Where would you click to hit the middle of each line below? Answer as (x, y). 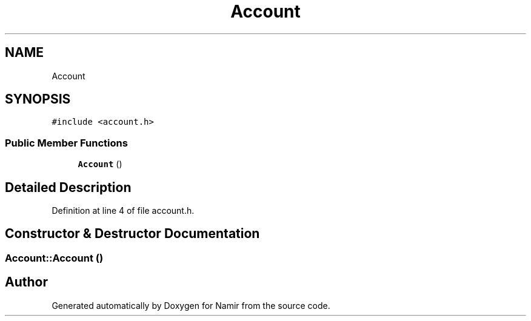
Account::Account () (54, 258)
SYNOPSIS (38, 99)
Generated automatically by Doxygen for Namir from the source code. (191, 305)
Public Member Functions (66, 143)
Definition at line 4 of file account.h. (123, 211)
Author (26, 282)
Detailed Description (68, 187)
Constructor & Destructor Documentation (132, 234)
